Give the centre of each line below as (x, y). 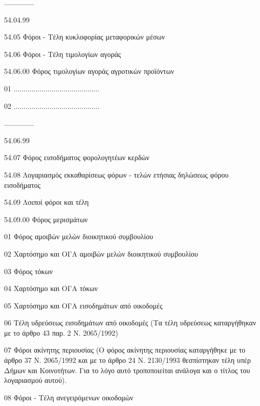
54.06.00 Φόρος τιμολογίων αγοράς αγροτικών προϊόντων (89, 71)
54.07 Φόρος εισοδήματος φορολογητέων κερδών (77, 157)
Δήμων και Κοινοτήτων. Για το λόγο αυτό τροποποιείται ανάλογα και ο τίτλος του (127, 370)
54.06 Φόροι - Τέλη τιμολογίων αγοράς (63, 54)
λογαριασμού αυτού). (36, 380)
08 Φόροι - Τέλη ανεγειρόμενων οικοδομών (69, 397)
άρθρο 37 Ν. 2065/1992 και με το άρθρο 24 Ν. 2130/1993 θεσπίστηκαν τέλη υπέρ (127, 360)
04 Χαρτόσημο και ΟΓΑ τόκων (51, 288)
